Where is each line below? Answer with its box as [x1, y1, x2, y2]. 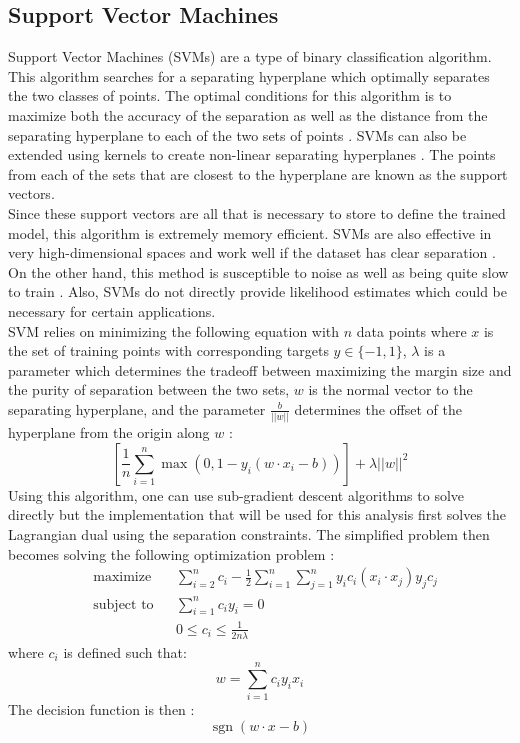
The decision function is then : [8, 699, 195, 720]
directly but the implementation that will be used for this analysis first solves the [8, 504, 507, 525]
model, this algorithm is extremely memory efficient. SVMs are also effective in [8, 222, 492, 243]
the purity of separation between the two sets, [8, 379, 290, 400]
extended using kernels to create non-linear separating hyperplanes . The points [8, 144, 496, 165]
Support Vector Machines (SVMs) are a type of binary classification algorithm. [8, 46, 492, 67]
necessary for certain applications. [8, 300, 216, 321]
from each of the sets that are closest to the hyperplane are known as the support [8, 163, 508, 184]
